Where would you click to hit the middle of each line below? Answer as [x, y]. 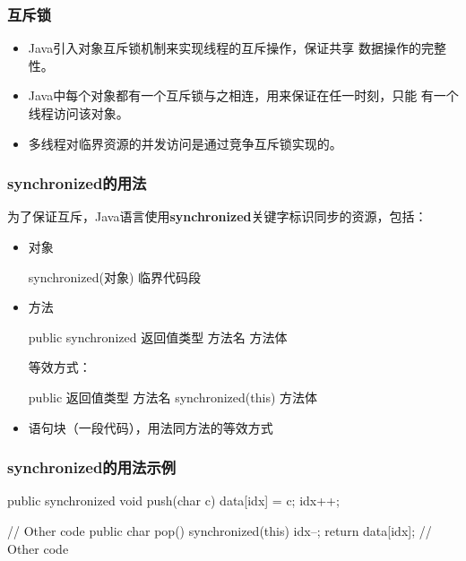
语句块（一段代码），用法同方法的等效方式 [151, 427]
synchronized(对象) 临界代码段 [115, 276]
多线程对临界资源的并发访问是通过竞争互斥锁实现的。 [185, 143]
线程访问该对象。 [78, 113]
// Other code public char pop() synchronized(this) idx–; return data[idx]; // [220, 530]
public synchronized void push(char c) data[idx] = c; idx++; [173, 501]
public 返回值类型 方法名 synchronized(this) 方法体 [173, 397]
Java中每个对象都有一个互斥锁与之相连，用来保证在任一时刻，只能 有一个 [243, 95]
